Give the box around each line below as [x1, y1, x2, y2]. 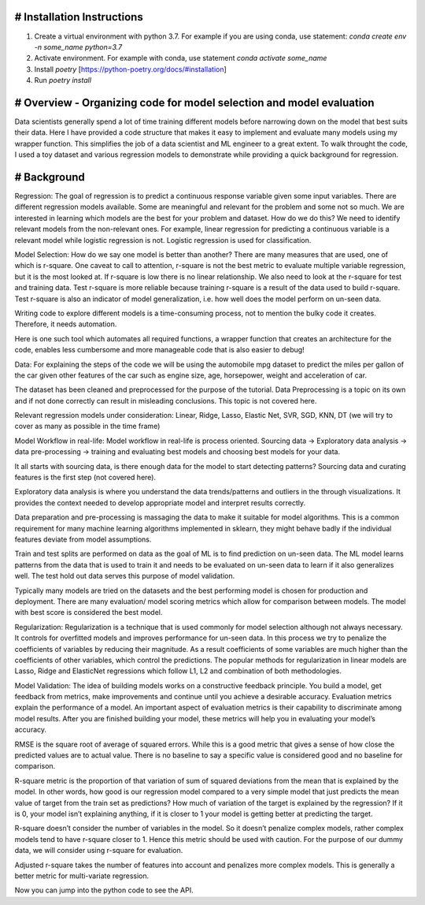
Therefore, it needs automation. [14, 319, 117, 329]
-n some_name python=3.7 [34, 42, 123, 51]
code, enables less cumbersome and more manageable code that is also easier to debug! [14, 345, 305, 355]
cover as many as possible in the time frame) [14, 422, 161, 431]
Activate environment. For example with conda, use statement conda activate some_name [34, 54, 327, 63]
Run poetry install [34, 76, 92, 85]
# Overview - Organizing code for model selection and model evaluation [14, 95, 375, 110]
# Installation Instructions [14, 10, 143, 24]
